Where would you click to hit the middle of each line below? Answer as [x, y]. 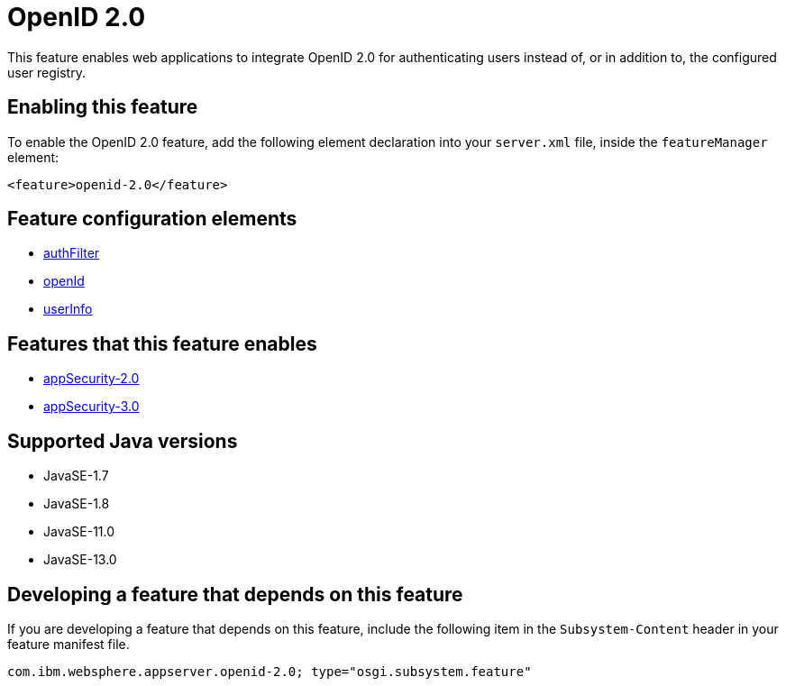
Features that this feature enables [162, 343]
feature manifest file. [69, 644]
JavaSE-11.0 [79, 532]
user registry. [46, 72]
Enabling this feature [103, 107]
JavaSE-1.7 [76, 476]
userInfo [68, 309]
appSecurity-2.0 [91, 379]
